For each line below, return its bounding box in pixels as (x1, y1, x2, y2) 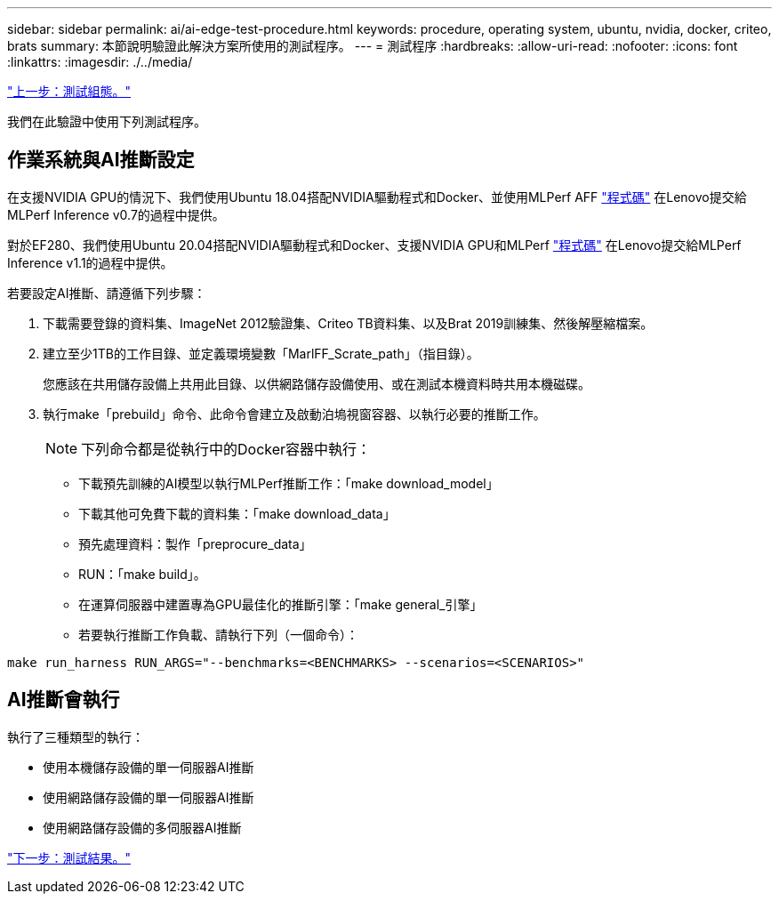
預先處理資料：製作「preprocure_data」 (78, 535, 312, 551)
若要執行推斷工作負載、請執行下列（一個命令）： (78, 626, 358, 642)
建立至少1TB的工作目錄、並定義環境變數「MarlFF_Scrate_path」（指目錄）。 (43, 345, 479, 361)
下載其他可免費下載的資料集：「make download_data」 (78, 505, 396, 521)
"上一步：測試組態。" (7, 84, 132, 99)
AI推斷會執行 (7, 688, 120, 712)
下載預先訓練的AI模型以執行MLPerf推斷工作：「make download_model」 (78, 475, 499, 491)
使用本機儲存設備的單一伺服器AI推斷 (43, 759, 254, 775)
